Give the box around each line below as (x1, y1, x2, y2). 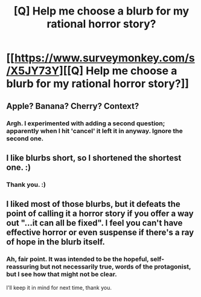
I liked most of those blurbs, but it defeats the (6, 199, 181, 209)
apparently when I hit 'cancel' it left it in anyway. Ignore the (6, 126, 183, 135)
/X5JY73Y (6, 64, 60, 78)
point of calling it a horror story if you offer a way (6, 209, 194, 219)
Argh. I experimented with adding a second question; (6, 119, 165, 128)
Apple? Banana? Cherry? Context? (6, 101, 139, 111)
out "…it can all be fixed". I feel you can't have (6, 218, 183, 228)
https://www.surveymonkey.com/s (14, 51, 195, 65)
